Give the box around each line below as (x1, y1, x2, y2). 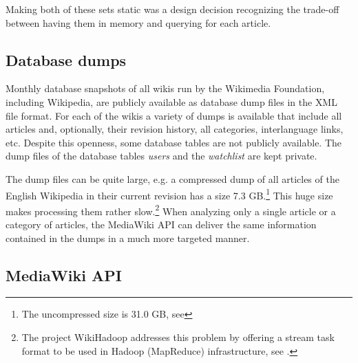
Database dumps (6, 49, 127, 70)
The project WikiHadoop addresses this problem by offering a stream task (21, 330, 335, 344)
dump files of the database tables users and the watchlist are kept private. (6, 148, 317, 163)
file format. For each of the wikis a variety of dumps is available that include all (6, 108, 342, 122)
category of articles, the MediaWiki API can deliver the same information (6, 217, 317, 232)
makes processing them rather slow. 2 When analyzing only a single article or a (6, 201, 336, 218)
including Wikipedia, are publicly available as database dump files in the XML (6, 94, 337, 109)
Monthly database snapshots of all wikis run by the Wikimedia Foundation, (6, 81, 325, 96)
